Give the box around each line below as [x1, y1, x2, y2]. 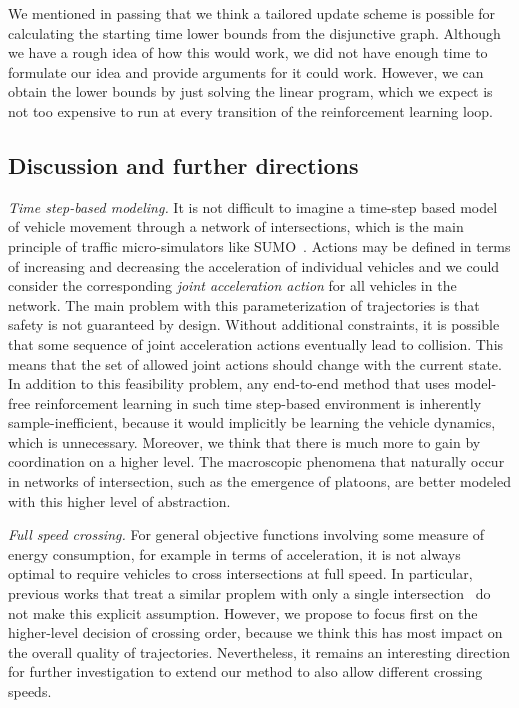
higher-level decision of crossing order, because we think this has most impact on [8, 622, 503, 643]
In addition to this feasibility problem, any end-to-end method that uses [8, 373, 450, 394]
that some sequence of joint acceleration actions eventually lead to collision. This [8, 333, 504, 354]
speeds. [8, 681, 52, 702]
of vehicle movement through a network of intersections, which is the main [8, 216, 464, 237]
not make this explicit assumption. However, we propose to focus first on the [8, 602, 478, 623]
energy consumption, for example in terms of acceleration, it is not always [8, 543, 461, 564]
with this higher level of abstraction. [8, 490, 231, 511]
